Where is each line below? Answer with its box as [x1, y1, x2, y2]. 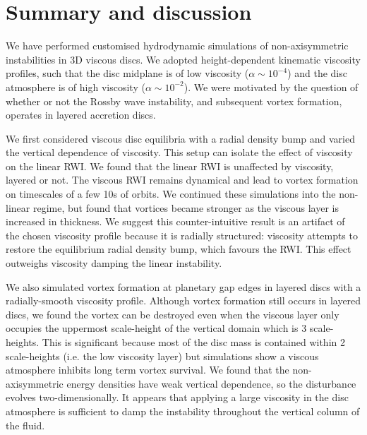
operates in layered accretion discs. [6, 107, 156, 122]
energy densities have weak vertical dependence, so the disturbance [66, 376, 356, 391]
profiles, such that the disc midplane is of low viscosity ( [6, 66, 249, 81]
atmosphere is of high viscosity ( [6, 79, 145, 94]
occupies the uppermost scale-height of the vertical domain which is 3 [6, 321, 307, 335]
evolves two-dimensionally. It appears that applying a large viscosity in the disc [6, 390, 349, 405]
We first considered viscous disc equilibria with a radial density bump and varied [6, 131, 355, 145]
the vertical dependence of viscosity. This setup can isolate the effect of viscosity [6, 145, 353, 160]
